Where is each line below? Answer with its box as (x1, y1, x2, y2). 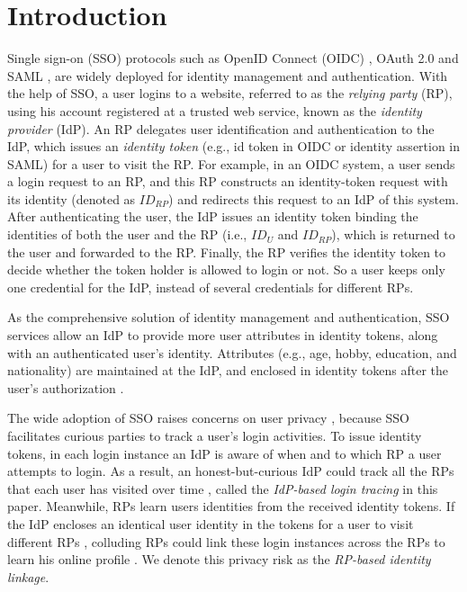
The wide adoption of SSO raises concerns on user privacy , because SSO (7, 408, 409, 427)
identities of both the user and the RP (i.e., (7, 225, 247, 244)
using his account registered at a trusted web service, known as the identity (7, 101, 422, 120)
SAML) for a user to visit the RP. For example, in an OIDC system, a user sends (7, 154, 455, 173)
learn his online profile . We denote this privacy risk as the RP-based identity (7, 550, 431, 569)
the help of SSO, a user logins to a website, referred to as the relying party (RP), (7, 84, 453, 103)
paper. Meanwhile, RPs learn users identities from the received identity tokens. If (7, 497, 455, 516)
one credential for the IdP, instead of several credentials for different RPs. (7, 277, 414, 296)
